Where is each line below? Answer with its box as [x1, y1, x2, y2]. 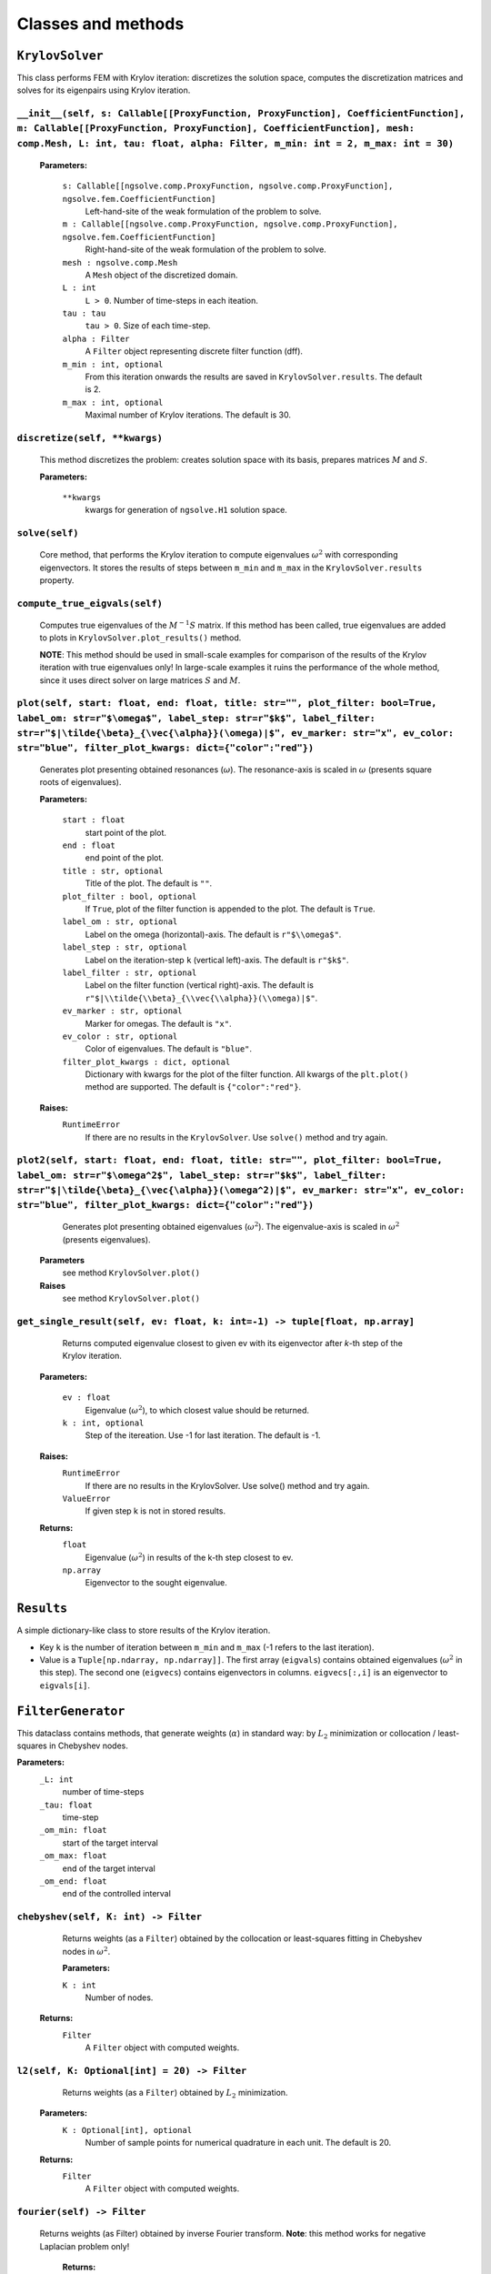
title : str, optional [62, 865, 164, 876]
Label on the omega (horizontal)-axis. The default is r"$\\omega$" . [85, 929, 342, 940]
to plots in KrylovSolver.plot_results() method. [39, 632, 242, 643]
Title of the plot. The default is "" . [85, 878, 213, 889]
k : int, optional [62, 1418, 145, 1428]
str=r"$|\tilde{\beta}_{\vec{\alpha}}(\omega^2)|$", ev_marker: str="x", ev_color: [16, 1183, 466, 1196]
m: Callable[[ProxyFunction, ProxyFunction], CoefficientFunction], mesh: [16, 123, 416, 135]
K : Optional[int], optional [62, 2125, 193, 2135]
